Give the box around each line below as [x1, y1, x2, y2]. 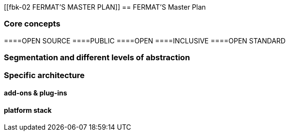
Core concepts [4, 19, 61, 29]
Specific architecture [4, 70, 85, 80]
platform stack [4, 106, 52, 114]
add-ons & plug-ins [4, 89, 67, 97]
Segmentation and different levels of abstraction [4, 53, 190, 63]
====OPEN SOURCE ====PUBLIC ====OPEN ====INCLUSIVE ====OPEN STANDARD [4, 36, 286, 45]
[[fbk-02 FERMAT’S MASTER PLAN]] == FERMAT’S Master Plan [4, 3, 206, 11]
